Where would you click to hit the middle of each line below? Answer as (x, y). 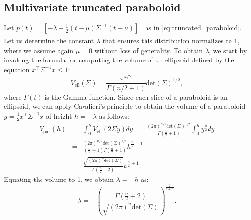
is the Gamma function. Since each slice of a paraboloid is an (136, 96)
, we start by (228, 50)
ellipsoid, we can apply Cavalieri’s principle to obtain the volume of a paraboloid (125, 106)
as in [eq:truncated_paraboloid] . (193, 28)
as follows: (114, 115)
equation (17, 69)
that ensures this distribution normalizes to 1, (171, 40)
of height (59, 115)
